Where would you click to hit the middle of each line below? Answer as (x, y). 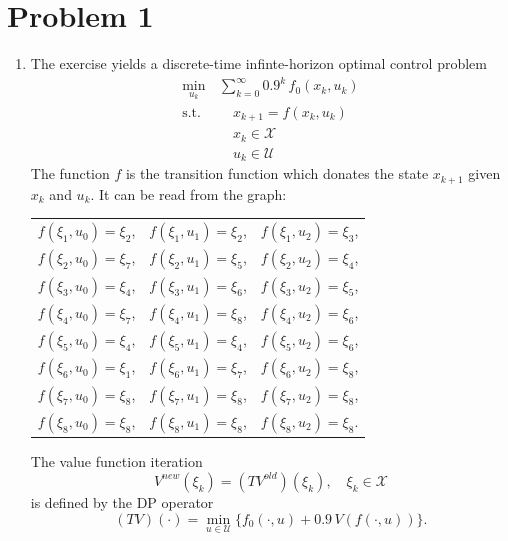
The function (70, 173)
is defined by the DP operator (122, 501)
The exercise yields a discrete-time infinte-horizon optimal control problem (258, 63)
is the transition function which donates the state (277, 173)
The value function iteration (116, 461)
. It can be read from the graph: (188, 193)
